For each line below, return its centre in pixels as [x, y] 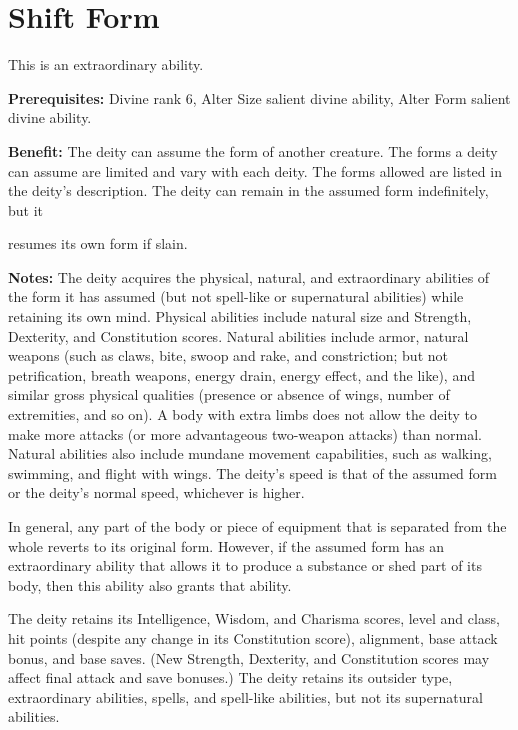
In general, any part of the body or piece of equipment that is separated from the [257, 526]
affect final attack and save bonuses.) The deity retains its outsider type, [230, 677]
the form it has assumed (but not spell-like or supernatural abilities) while [236, 296]
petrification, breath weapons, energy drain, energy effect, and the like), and [241, 374]
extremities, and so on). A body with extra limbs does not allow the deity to [242, 414]
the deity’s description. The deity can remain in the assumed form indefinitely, [248, 190]
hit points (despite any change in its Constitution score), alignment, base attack [253, 637]
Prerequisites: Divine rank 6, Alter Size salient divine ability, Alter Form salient [259, 97]
